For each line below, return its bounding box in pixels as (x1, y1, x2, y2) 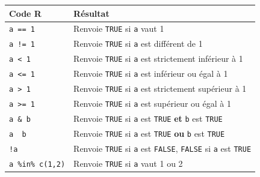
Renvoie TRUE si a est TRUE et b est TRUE (73, 112, 223, 124)
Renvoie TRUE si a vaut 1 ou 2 (73, 157, 183, 169)
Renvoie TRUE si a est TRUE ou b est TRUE (73, 127, 225, 139)
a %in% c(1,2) (9, 160, 66, 169)
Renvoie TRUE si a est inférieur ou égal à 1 (73, 67, 228, 80)
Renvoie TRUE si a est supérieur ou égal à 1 (73, 97, 231, 109)
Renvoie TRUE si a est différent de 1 (73, 37, 203, 50)
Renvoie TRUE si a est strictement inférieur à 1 (73, 52, 243, 65)
